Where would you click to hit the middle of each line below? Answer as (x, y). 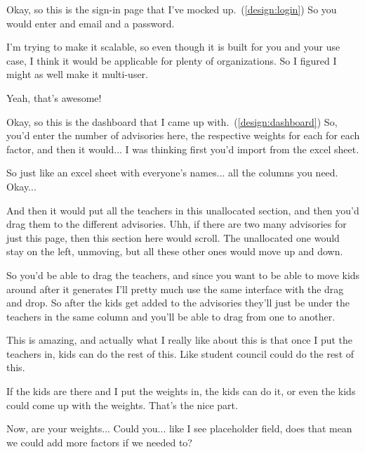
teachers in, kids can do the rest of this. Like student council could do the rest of (180, 353)
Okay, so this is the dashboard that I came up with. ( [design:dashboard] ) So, (172, 121)
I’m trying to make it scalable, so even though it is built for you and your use (173, 47)
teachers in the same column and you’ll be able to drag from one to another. (171, 316)
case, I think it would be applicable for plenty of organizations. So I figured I (172, 60)
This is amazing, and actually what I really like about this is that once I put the (180, 340)
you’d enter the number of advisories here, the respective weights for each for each (183, 135)
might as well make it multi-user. (77, 74)
